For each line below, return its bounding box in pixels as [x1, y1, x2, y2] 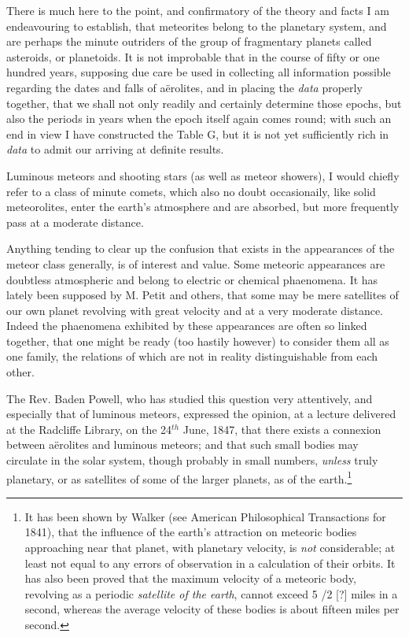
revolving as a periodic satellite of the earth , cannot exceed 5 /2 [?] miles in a [24, 585, 398, 602]
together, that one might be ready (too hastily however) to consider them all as [6, 332, 389, 349]
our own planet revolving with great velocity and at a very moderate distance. [6, 302, 383, 318]
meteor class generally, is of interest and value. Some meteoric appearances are [6, 255, 385, 272]
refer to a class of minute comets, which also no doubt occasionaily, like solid [6, 183, 376, 199]
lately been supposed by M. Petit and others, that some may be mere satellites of [6, 287, 399, 303]
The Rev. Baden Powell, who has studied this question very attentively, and [6, 390, 373, 406]
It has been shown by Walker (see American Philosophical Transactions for [24, 508, 386, 524]
